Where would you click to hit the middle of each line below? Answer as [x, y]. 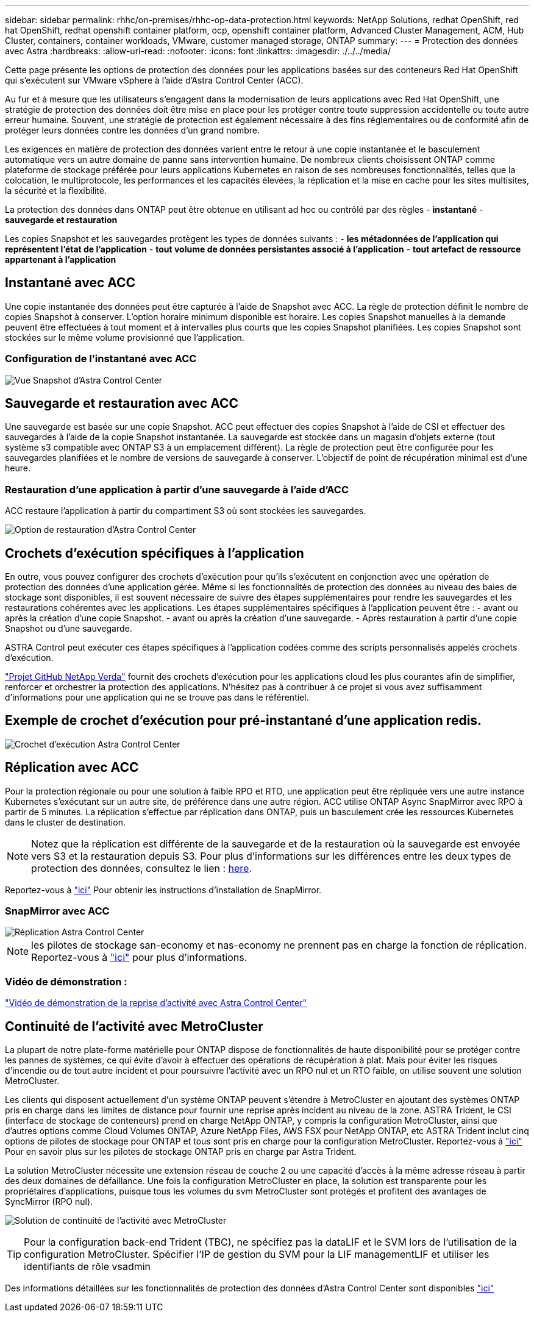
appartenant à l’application [61, 259]
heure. [18, 468]
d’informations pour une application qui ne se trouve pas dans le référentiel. [157, 698]
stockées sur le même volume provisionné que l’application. [125, 337]
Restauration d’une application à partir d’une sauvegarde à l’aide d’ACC [177, 489]
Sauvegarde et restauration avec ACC [122, 404]
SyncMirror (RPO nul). [49, 1202]
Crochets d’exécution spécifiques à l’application [155, 553]
